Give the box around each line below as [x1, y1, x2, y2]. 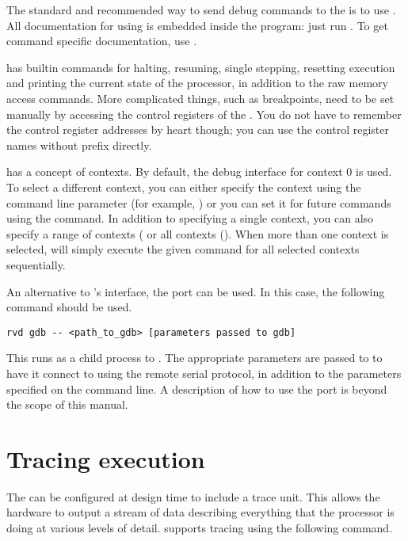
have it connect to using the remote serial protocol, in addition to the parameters [6, 364, 402, 381]
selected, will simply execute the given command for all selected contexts [6, 241, 360, 257]
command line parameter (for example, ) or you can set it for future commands [6, 194, 391, 211]
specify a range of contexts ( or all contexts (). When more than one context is [6, 225, 389, 242]
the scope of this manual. [6, 396, 128, 413]
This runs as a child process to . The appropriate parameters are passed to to [6, 349, 383, 366]
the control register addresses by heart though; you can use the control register [6, 121, 389, 138]
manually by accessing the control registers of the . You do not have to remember [6, 105, 402, 122]
